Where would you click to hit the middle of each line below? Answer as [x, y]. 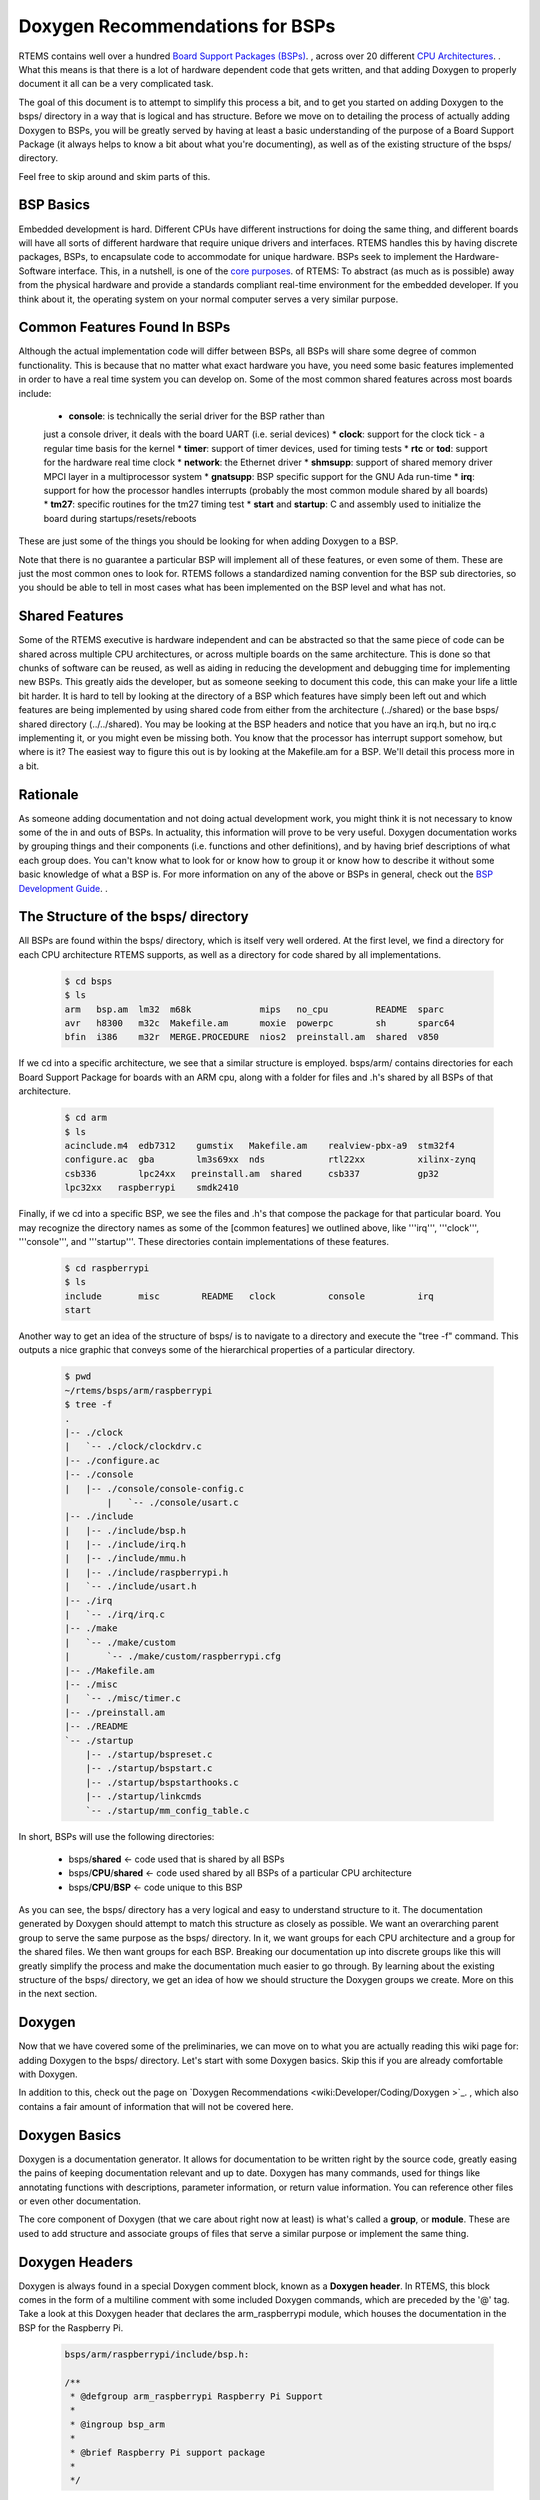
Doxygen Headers [76, 2261]
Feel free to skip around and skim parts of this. [114, 176]
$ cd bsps [88, 981]
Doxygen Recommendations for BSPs [177, 26]
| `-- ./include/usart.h [130, 1586]
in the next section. [58, 1994]
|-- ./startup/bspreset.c [149, 1754]
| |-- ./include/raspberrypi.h [146, 1572]
